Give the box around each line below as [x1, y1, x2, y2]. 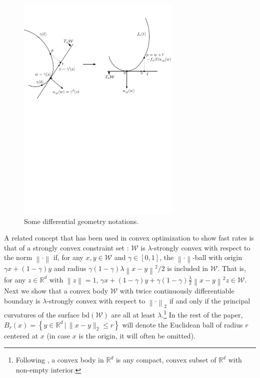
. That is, [217, 263, 246, 273]
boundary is [4, 295, 40, 305]
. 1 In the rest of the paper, [161, 308, 243, 320]
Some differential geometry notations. [24, 215, 139, 226]
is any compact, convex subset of [115, 354, 216, 365]
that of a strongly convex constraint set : [4, 242, 129, 252]
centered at [4, 330, 38, 340]
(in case [46, 330, 70, 340]
